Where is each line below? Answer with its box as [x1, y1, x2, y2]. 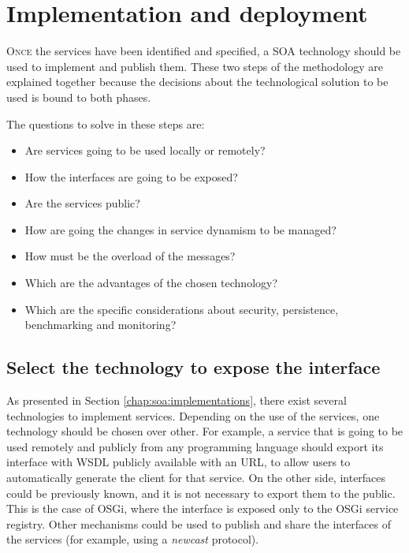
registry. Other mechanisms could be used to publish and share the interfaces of [6, 515, 392, 532]
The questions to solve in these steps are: [6, 115, 205, 132]
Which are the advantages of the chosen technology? [24, 275, 278, 291]
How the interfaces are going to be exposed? [24, 168, 238, 185]
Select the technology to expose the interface [6, 355, 381, 379]
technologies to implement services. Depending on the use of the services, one [6, 407, 380, 424]
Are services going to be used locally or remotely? [24, 142, 266, 159]
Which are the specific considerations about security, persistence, [24, 301, 339, 317]
